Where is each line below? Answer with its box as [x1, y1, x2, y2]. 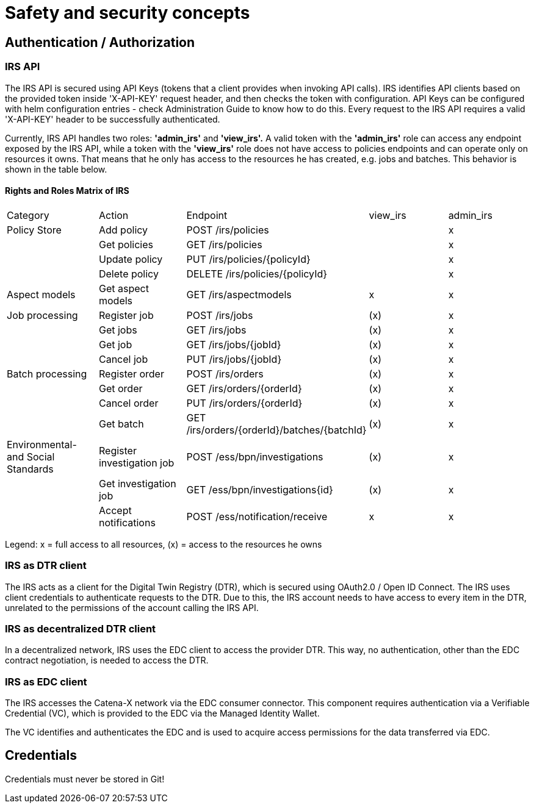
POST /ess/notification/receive [186, 510, 328, 523]
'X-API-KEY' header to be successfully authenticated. [5, 113, 220, 124]
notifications [98, 516, 156, 529]
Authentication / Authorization [5, 34, 195, 50]
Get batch [98, 417, 144, 430]
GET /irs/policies [186, 238, 262, 251]
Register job [98, 309, 154, 321]
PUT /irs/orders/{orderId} [186, 396, 303, 409]
